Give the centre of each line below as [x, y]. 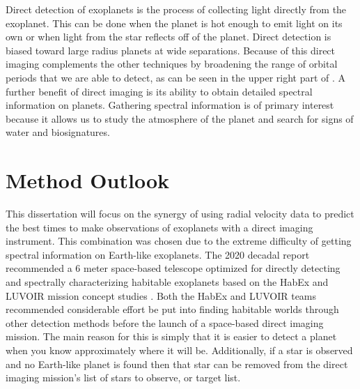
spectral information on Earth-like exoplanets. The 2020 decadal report [158, 254]
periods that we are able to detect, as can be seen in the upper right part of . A [176, 77]
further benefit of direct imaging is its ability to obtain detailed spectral [159, 91]
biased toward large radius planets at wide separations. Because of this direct [171, 50]
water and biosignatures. [58, 132]
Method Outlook [87, 180]
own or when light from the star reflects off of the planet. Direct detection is [169, 37]
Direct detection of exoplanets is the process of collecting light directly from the [176, 9]
